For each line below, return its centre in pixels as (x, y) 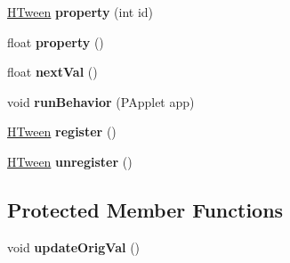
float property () (56, 41)
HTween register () (62, 131)
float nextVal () (52, 72)
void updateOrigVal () (74, 247)
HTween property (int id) (81, 12)
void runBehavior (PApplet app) (101, 101)
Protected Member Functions (145, 209)
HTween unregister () (70, 161)
